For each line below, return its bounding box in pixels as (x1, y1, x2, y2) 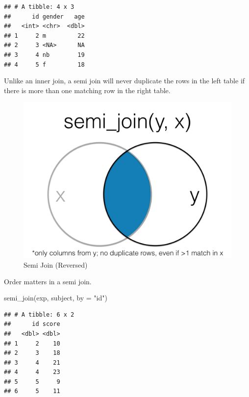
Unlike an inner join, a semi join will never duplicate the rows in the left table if (4, 75, 245, 86)
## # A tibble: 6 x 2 (4, 311, 75, 318)
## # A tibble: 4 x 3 (4, 3, 75, 10)
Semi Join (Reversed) (24, 259, 88, 270)
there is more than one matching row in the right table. (4, 85, 171, 95)
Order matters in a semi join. (4, 276, 92, 286)
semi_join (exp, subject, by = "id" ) (4, 293, 107, 303)
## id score (4, 321, 60, 328)
